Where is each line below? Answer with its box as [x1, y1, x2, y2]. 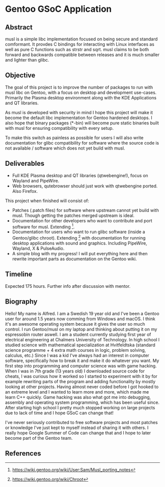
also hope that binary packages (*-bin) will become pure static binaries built [5, 120, 159, 126]
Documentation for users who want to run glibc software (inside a [12, 229, 145, 235]
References [5, 449, 41, 457]
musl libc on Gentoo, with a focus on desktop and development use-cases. [5, 90, 157, 95]
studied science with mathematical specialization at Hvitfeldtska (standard [5, 342, 156, 348]
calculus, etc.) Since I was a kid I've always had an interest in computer [5, 352, 150, 358]
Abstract [5, 23, 33, 31]
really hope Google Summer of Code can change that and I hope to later [5, 429, 151, 436]
